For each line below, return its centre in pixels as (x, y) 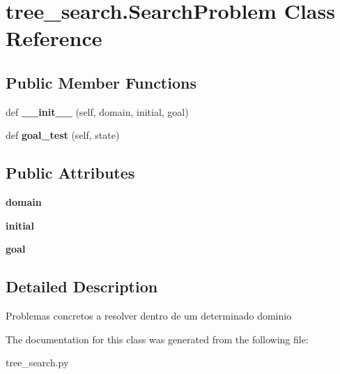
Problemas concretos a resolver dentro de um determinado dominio (149, 316)
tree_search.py (37, 362)
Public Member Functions (101, 82)
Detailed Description (82, 286)
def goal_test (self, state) (63, 135)
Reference (54, 38)
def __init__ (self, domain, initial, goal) (97, 111)
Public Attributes (70, 173)
